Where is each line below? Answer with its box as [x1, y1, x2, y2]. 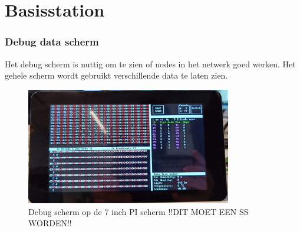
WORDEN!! [28, 217, 72, 229]
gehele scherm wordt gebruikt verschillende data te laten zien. [5, 69, 228, 82]
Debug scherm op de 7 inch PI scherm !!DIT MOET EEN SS [28, 205, 249, 217]
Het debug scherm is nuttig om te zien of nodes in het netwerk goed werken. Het [5, 57, 296, 70]
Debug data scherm [5, 34, 99, 49]
